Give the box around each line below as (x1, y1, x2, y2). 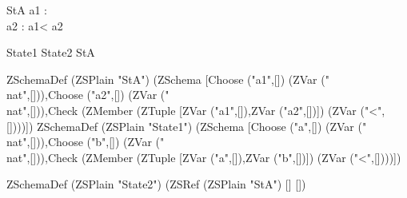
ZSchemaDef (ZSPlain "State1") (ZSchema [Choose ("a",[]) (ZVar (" (37, 117, 367, 134)
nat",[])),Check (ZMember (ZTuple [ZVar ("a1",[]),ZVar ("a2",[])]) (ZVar (6, 101, 357, 118)
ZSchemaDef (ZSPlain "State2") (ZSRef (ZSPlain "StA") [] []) (6, 176, 306, 192)
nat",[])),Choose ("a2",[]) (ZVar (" (6, 86, 170, 103)
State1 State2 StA (6, 44, 95, 61)
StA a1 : (6, 2, 47, 18)
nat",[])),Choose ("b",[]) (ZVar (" (6, 133, 165, 150)
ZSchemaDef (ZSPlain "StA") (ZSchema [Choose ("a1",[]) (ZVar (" (6, 70, 329, 87)
